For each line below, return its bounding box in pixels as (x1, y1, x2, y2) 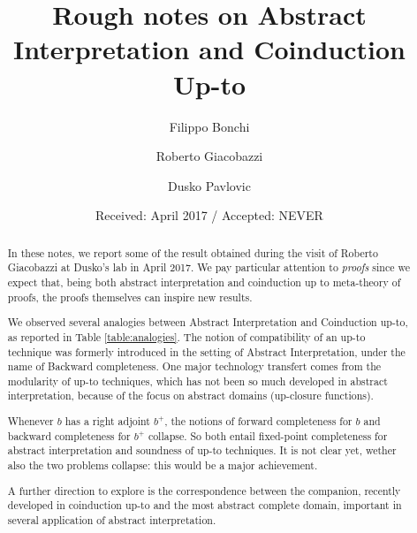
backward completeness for (7, 428, 131, 443)
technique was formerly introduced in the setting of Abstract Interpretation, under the (7, 344, 406, 359)
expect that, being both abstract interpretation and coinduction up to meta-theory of (7, 274, 401, 289)
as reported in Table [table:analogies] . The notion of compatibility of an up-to (7, 329, 366, 344)
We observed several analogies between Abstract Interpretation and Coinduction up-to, (7, 315, 408, 330)
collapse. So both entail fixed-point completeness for (148, 428, 388, 443)
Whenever (7, 414, 54, 429)
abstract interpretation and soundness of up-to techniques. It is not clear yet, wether (7, 443, 397, 458)
